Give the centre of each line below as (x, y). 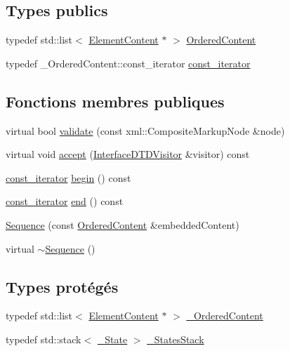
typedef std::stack (44, 339)
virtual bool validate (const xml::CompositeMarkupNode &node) (145, 130)
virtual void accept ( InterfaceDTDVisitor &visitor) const (128, 154)
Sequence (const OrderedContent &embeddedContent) (123, 224)
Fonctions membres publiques (115, 101)
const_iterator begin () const (68, 177)
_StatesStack (176, 339)
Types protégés (62, 286)
